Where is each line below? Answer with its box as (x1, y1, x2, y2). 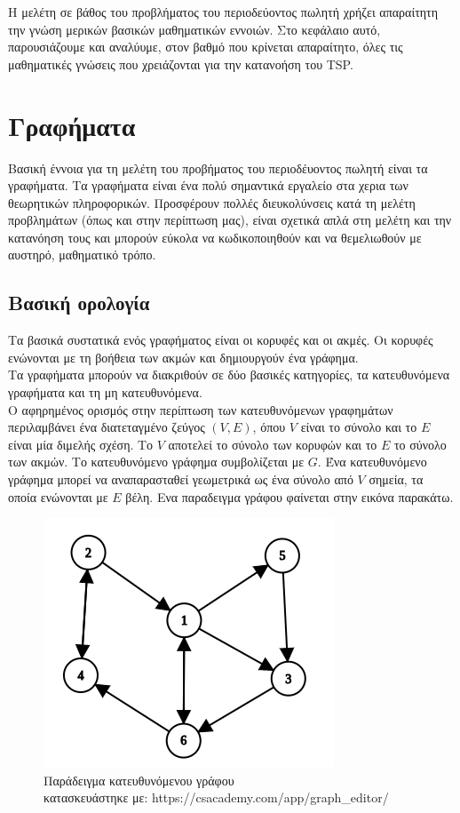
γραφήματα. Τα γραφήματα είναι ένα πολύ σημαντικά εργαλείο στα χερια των (8, 176, 408, 195)
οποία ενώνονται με (8, 487, 108, 506)
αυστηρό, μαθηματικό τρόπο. (8, 245, 156, 264)
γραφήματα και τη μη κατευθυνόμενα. (8, 383, 202, 402)
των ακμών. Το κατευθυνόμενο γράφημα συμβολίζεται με (8, 452, 305, 471)
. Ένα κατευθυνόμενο (317, 452, 427, 471)
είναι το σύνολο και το (300, 418, 417, 436)
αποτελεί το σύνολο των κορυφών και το (168, 434, 377, 453)
